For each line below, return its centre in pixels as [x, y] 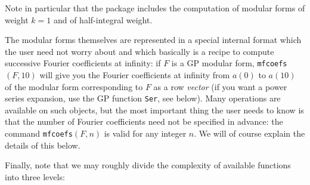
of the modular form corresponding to [74, 86]
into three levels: [35, 176]
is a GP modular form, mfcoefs [229, 63]
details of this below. [43, 145]
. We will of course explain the [249, 133]
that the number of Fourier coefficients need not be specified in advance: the [144, 121]
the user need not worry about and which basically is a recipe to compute [139, 51]
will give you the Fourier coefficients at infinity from [135, 75]
